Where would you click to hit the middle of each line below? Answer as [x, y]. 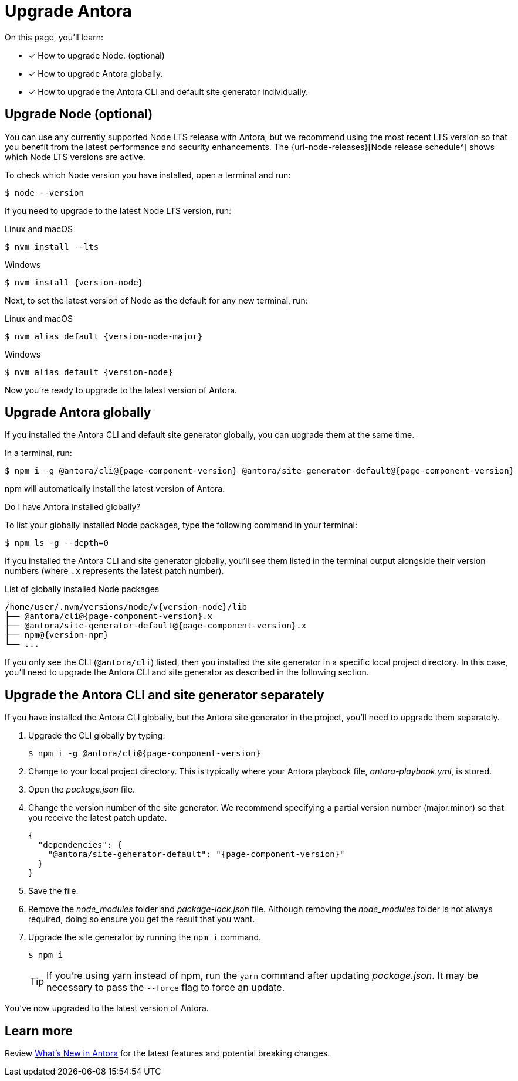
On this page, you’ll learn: [54, 37]
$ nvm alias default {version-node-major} [104, 336]
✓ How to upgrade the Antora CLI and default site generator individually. [168, 91]
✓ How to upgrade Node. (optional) [97, 55]
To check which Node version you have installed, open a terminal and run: [148, 175]
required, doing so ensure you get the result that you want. [142, 919]
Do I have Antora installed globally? [73, 507]
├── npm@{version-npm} [57, 635]
